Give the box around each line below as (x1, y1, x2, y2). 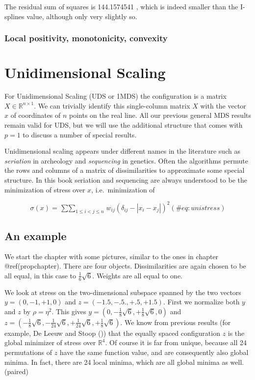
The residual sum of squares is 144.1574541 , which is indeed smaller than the (4, 1, 238, 11)
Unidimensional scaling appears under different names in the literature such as (4, 146, 240, 156)
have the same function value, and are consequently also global (59, 347, 249, 357)
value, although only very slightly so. (26, 11, 137, 21)
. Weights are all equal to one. (92, 270, 182, 280)
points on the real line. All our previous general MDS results (69, 110, 251, 120)
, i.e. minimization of (91, 184, 155, 194)
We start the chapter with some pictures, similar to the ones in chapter (4, 251, 219, 261)
